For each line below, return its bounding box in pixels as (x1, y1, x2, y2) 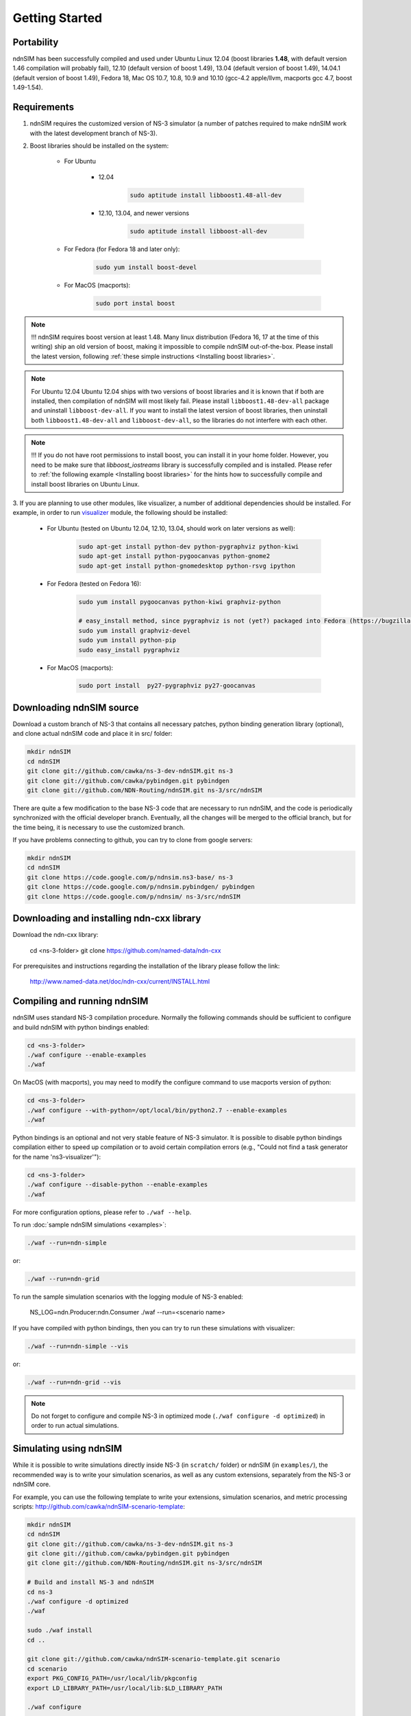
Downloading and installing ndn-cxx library (12, 913, 201, 925)
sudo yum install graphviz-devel (78, 627, 191, 634)
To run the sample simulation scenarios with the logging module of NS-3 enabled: (12, 1292, 243, 1301)
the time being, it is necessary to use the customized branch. (12, 823, 185, 831)
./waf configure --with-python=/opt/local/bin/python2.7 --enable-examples (27, 1106, 288, 1114)
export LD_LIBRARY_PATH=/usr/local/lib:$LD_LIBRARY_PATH (27, 1684, 223, 1692)
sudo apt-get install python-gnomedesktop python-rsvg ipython (78, 561, 296, 570)
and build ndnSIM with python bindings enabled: (12, 1023, 150, 1031)
